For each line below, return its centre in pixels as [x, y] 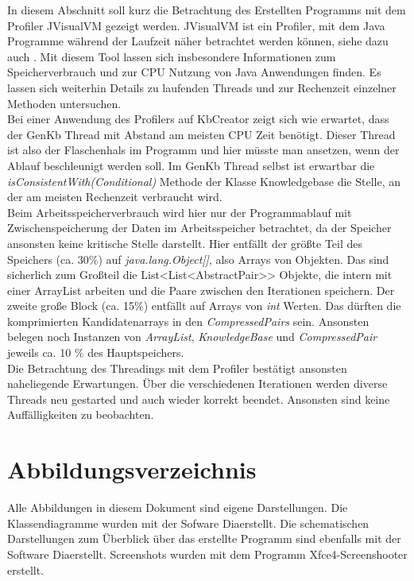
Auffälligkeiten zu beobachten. [81, 414]
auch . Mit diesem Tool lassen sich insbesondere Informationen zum [172, 56]
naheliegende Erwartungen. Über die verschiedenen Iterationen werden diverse [197, 383]
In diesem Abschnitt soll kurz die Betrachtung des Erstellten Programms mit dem [207, 10]
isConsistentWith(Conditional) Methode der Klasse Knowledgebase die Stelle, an [204, 181]
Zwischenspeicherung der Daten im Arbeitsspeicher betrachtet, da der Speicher [199, 228]
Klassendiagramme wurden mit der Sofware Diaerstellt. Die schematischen [188, 523]
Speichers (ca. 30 [48, 259]
